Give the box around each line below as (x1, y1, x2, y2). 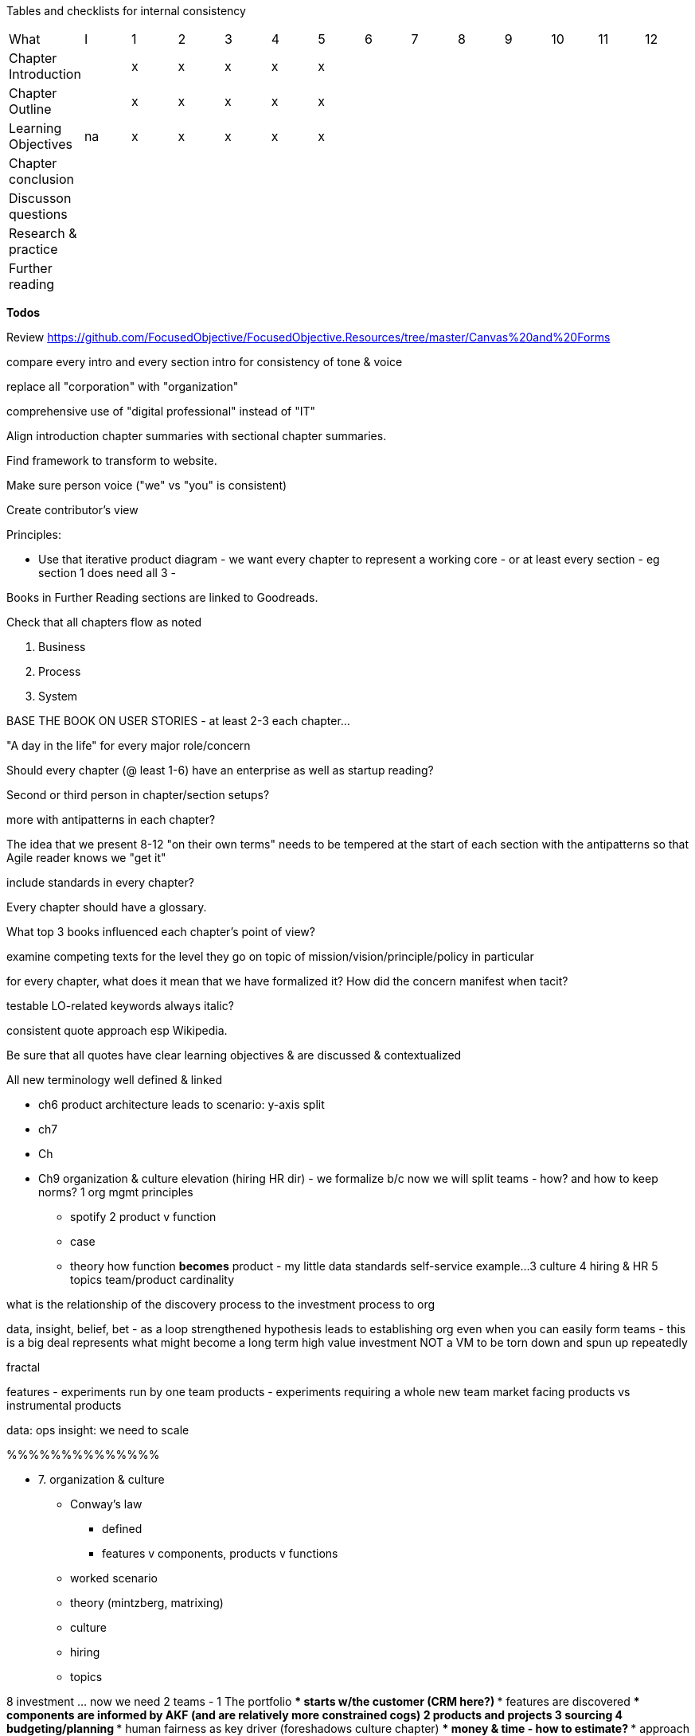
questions (9, 206, 68, 222)
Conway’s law (70, 1497, 143, 1511)
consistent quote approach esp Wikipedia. (6, 1024, 228, 1037)
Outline (9, 101, 52, 117)
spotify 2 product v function (70, 1210, 217, 1223)
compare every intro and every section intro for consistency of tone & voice (6, 355, 403, 369)
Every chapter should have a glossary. (6, 900, 207, 914)
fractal (6, 1360, 41, 1374)
